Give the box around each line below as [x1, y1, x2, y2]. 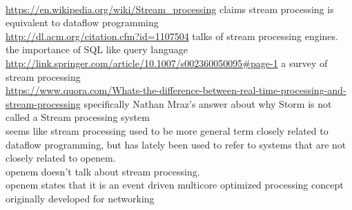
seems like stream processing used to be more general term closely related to [6, 123, 329, 137]
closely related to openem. [6, 151, 116, 165]
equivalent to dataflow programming [6, 15, 159, 30]
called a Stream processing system [6, 110, 150, 124]
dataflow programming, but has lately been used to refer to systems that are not [6, 137, 346, 151]
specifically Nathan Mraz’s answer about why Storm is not [84, 96, 332, 111]
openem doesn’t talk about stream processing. [6, 164, 200, 178]
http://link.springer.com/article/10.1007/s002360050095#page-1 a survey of [6, 55, 328, 70]
